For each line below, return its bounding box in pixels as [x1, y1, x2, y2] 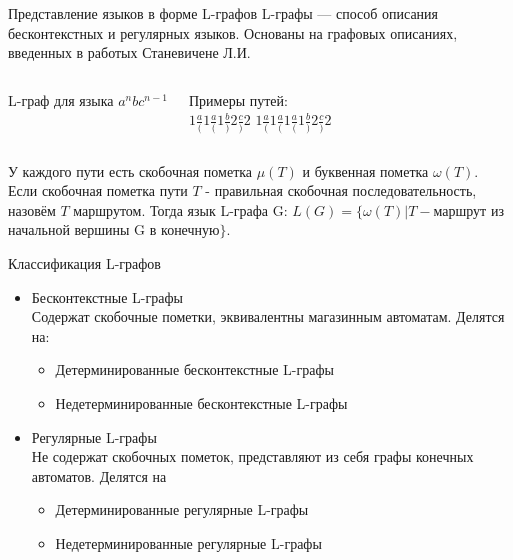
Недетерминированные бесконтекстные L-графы [55, 393, 348, 414]
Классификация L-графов [8, 253, 161, 274]
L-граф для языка [8, 89, 114, 110]
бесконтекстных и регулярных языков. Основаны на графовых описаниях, [8, 22, 458, 43]
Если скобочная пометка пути [8, 180, 188, 201]
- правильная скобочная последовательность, [205, 180, 477, 201]
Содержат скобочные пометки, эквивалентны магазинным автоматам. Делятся [31, 306, 505, 327]
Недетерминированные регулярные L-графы [55, 533, 322, 553]
